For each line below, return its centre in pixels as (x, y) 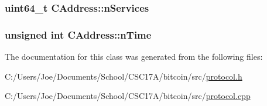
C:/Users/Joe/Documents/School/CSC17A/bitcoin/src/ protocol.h (124, 76)
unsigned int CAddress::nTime (78, 34)
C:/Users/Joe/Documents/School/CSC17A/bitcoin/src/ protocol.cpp (128, 96)
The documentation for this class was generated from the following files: (134, 57)
